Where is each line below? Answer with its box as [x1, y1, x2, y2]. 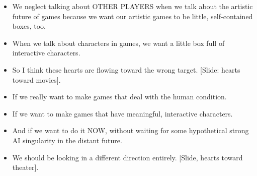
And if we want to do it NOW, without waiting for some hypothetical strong [12, 125, 249, 136]
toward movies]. [12, 74, 61, 85]
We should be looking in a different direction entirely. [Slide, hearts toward [12, 152, 243, 162]
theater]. [12, 162, 39, 172]
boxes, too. [12, 21, 46, 31]
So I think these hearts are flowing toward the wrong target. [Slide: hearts [12, 64, 240, 75]
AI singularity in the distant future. [12, 135, 122, 145]
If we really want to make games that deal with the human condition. [12, 91, 227, 102]
